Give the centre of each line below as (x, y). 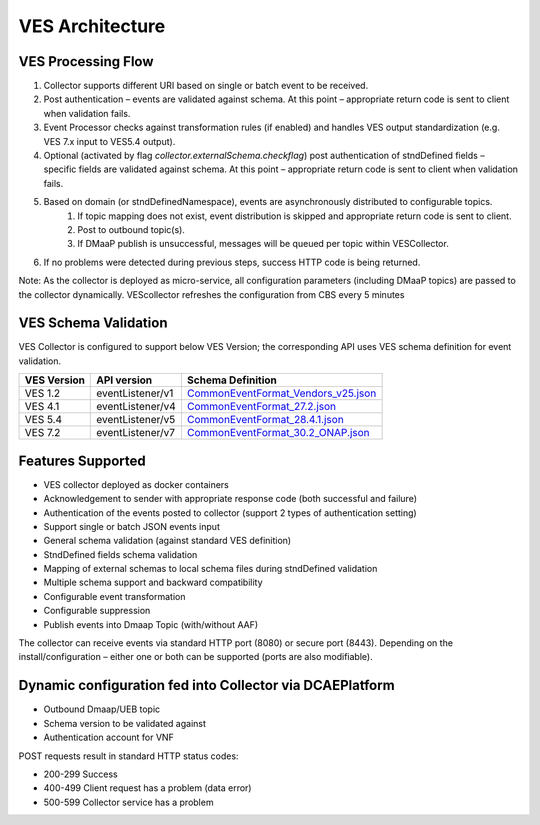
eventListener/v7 (135, 433)
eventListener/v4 (136, 407)
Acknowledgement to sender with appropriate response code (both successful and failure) (230, 499)
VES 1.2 (42, 393)
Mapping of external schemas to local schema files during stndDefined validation (210, 569)
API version (124, 380)
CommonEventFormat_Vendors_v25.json (281, 393)
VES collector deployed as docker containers (136, 484)
